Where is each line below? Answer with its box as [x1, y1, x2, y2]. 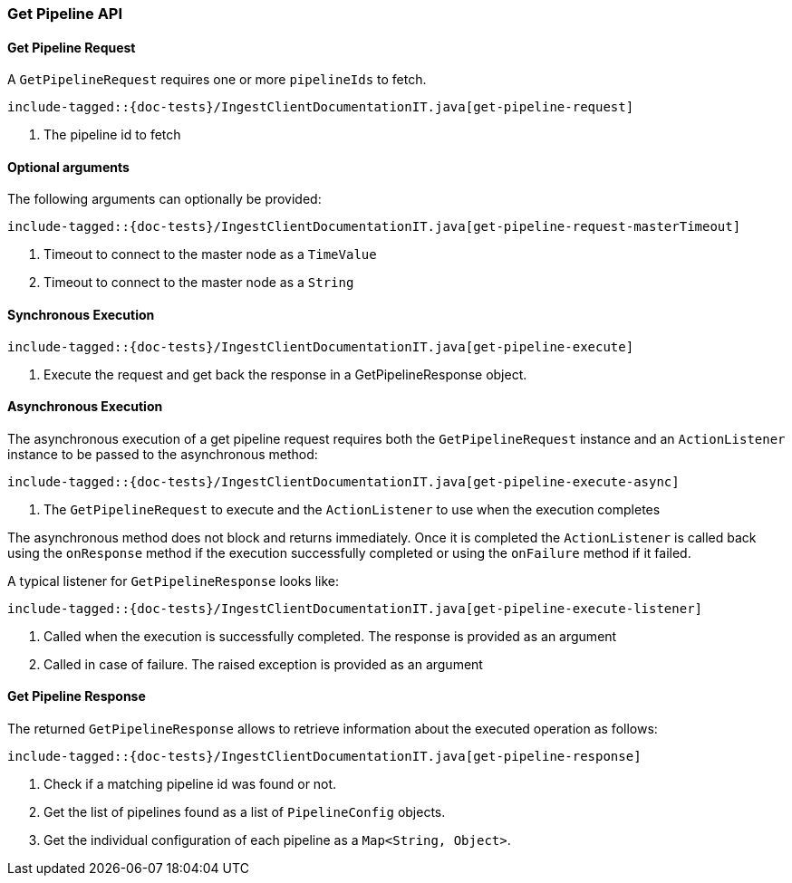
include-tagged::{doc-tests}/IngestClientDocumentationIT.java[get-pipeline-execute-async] [7, 474, 680, 489]
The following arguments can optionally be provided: [7, 191, 322, 207]
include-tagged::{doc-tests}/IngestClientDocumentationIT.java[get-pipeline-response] [7, 749, 642, 764]
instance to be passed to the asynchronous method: [7, 446, 318, 462]
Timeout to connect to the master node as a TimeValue [43, 246, 377, 263]
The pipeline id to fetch [43, 127, 181, 143]
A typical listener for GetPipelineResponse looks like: [7, 572, 340, 589]
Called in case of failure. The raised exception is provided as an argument [43, 656, 483, 672]
